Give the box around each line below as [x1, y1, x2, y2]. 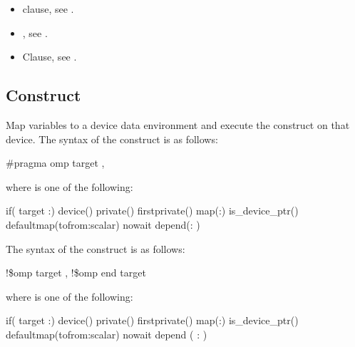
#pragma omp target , [6, 155, 105, 170]
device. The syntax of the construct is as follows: [6, 131, 218, 146]
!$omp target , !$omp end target [6, 265, 146, 280]
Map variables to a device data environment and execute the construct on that [6, 117, 350, 132]
